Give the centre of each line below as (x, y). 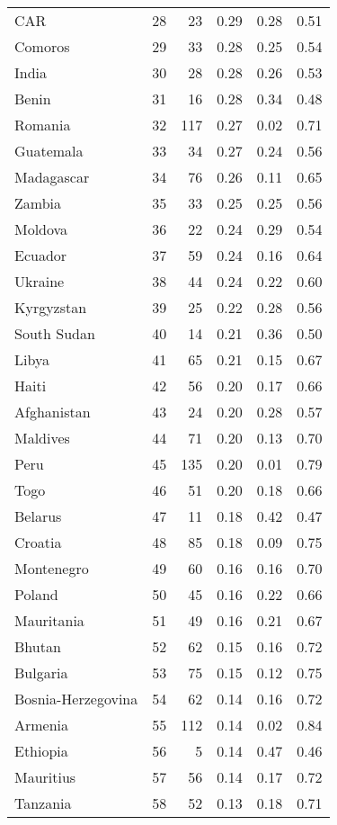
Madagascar (52, 177)
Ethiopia (41, 751)
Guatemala (49, 151)
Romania (43, 125)
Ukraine (40, 281)
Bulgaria (41, 673)
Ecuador (41, 255)
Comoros (42, 46)
